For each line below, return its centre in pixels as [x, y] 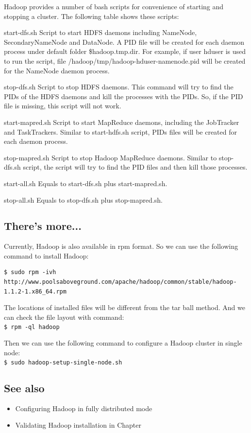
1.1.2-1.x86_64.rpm [35, 291]
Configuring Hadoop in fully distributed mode [84, 408]
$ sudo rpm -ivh [30, 272]
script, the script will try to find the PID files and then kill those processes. [135, 167]
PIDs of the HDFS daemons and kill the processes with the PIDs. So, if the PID [124, 96]
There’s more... [43, 226]
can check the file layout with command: [64, 317]
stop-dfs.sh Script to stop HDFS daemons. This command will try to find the [119, 87]
